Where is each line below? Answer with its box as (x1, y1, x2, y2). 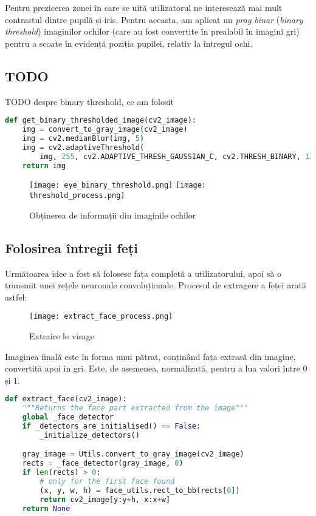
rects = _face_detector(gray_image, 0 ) (22, 459, 184, 468)
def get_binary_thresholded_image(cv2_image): (5, 116, 196, 125)
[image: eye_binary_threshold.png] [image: (29, 181, 207, 190)
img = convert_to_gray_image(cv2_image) (22, 125, 188, 134)
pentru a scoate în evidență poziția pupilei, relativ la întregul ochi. (5, 36, 253, 49)
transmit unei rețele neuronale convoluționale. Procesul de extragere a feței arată (5, 279, 307, 291)
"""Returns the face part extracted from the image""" (22, 404, 249, 413)
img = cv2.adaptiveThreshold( (22, 143, 145, 152)
